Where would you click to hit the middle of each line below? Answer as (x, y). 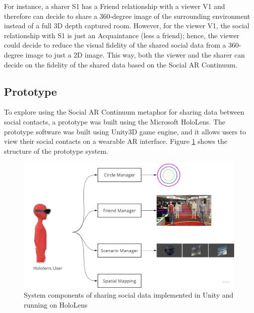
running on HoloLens (56, 304)
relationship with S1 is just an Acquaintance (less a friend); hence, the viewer (122, 35)
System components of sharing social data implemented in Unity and (129, 295)
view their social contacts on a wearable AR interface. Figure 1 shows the (116, 141)
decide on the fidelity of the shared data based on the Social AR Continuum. (121, 64)
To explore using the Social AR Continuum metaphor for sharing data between (124, 112)
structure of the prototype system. (56, 151)
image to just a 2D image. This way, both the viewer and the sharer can (135, 54)
